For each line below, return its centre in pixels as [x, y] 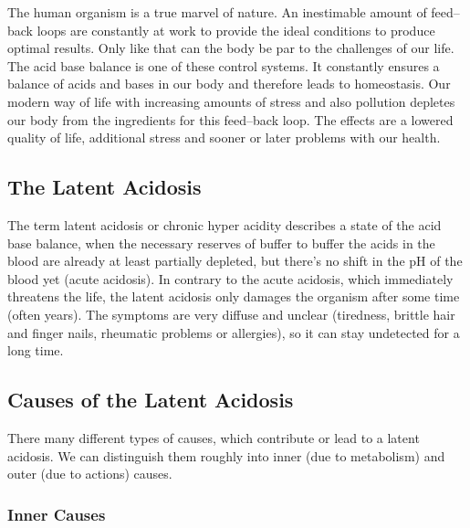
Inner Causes [57, 514]
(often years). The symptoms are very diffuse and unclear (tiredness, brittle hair [231, 314]
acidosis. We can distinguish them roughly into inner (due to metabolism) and [226, 455]
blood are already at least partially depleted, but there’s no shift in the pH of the [235, 261]
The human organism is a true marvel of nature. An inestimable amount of [217, 12]
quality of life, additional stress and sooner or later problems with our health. [224, 137]
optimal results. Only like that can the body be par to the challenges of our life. [231, 48]
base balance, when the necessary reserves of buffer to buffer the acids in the [221, 243]
